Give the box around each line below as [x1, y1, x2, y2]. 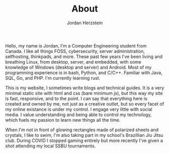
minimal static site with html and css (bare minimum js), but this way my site [5, 90, 163, 96]
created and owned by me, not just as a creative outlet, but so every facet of [5, 100, 164, 107]
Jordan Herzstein [67, 20, 103, 26]
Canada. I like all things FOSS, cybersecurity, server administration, [5, 48, 145, 54]
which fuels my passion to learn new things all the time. [5, 117, 121, 123]
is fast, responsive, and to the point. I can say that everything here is [5, 95, 147, 101]
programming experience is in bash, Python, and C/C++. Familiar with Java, [5, 69, 162, 76]
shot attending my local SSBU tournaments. [5, 142, 96, 149]
